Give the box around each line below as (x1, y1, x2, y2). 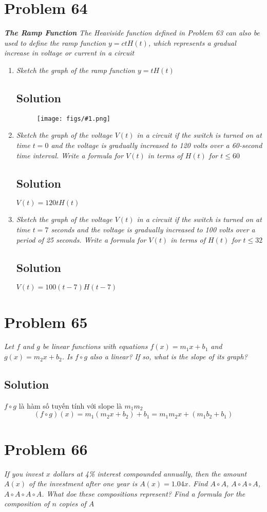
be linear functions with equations (42, 341, 148, 352)
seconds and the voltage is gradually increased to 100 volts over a (51, 224, 255, 234)
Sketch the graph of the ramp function (16, 64, 135, 75)
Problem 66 (4, 438, 88, 459)
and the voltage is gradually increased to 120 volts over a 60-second (51, 139, 262, 150)
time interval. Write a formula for (16, 150, 124, 160)
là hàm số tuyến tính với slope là (18, 400, 122, 411)
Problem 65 (4, 311, 88, 332)
